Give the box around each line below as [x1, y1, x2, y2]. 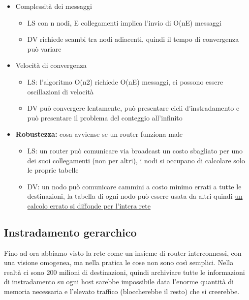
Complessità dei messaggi [15, 1, 92, 11]
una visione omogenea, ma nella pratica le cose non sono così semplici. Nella [4, 257, 234, 268]
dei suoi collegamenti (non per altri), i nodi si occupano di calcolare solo [27, 155, 245, 165]
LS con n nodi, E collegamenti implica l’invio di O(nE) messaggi [27, 17, 221, 28]
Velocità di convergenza [15, 60, 87, 70]
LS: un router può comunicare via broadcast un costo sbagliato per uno [27, 145, 243, 155]
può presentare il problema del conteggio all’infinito [27, 112, 183, 122]
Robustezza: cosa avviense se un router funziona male [15, 129, 183, 139]
